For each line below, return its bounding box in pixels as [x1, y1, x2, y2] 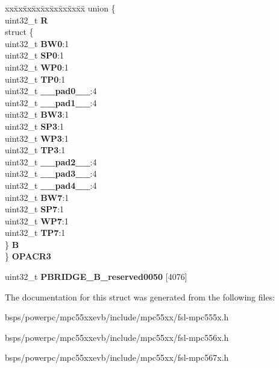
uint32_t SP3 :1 [5, 119, 64, 132]
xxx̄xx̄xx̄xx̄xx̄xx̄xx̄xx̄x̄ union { [5, 2, 116, 14]
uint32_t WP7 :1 [5, 214, 69, 227]
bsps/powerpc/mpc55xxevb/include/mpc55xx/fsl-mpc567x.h [5, 351, 229, 364]
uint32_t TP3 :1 [5, 144, 66, 156]
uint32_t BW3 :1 [5, 108, 69, 121]
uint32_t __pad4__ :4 [5, 179, 97, 191]
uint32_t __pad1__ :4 [5, 96, 97, 109]
